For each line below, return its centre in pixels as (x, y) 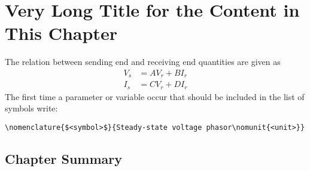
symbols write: (31, 108)
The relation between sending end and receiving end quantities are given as (143, 62)
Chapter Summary (63, 159)
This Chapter (61, 33)
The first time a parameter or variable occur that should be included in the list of (155, 96)
